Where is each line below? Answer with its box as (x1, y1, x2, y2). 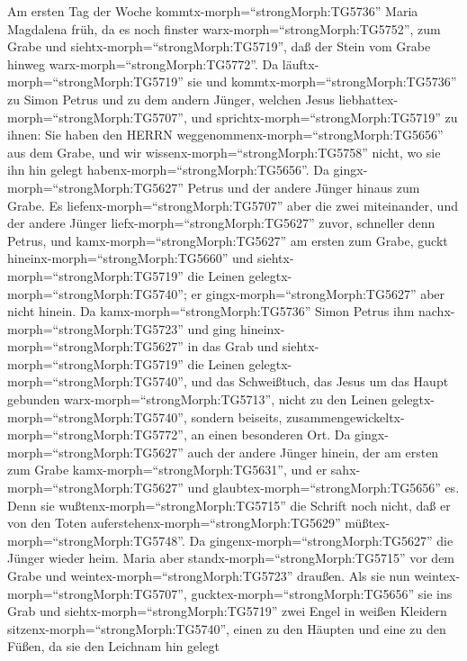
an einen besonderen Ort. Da (191, 425, 351, 444)
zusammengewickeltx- (286, 407, 405, 426)
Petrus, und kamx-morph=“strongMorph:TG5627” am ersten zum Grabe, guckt (7, 231, 448, 249)
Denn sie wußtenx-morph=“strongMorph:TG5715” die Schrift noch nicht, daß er (7, 495, 451, 514)
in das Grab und (187, 337, 279, 356)
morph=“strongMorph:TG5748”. (7, 530, 185, 549)
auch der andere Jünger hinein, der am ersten (187, 442, 439, 461)
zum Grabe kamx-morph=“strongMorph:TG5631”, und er (7, 460, 328, 479)
